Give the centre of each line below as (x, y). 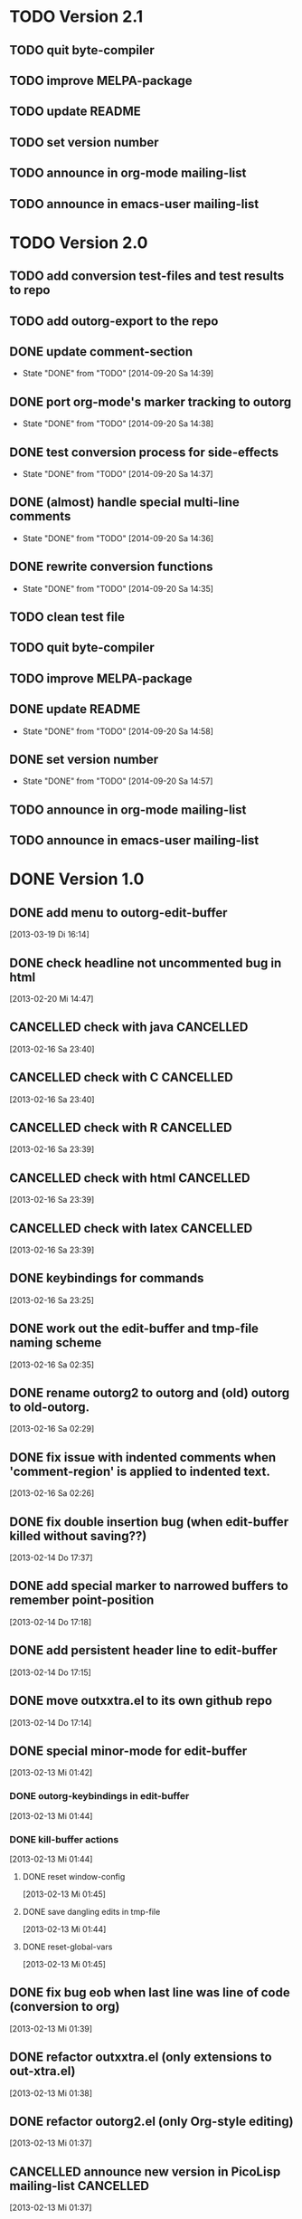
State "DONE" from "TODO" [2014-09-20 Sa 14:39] (118, 374)
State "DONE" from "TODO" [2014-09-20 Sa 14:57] (118, 781)
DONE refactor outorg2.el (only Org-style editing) (151, 2121)
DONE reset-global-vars (67, 1947)
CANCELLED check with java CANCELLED (129, 1028)
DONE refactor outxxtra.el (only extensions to (141, 2057)
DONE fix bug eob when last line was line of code (150, 1993)
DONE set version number (84, 759)
